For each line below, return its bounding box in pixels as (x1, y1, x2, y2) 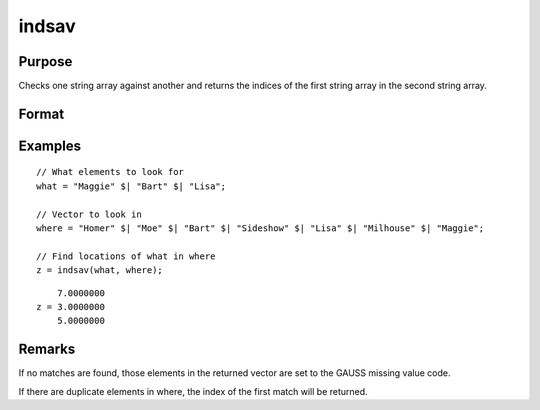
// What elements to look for (36, 166, 185, 178)
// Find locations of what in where (36, 250, 216, 262)
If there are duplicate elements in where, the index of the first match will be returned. (18, 385, 369, 397)
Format (18, 105, 65, 122)
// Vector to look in (36, 208, 142, 220)
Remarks (18, 341, 76, 358)
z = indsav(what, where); (36, 265, 164, 276)
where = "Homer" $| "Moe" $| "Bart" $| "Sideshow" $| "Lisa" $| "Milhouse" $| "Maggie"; (36, 223, 485, 234)
